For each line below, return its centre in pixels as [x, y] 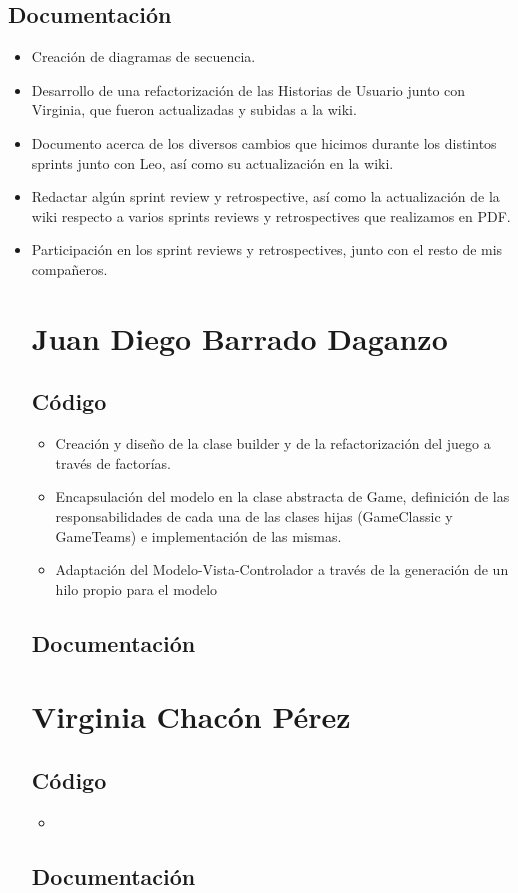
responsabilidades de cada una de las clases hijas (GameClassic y [254, 515]
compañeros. [69, 268]
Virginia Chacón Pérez [191, 716]
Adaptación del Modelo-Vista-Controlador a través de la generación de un [282, 569]
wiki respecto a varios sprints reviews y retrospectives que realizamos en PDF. [271, 215]
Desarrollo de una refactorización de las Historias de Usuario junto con [248, 89]
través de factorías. [113, 462]
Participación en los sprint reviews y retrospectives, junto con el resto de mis [267, 249]
